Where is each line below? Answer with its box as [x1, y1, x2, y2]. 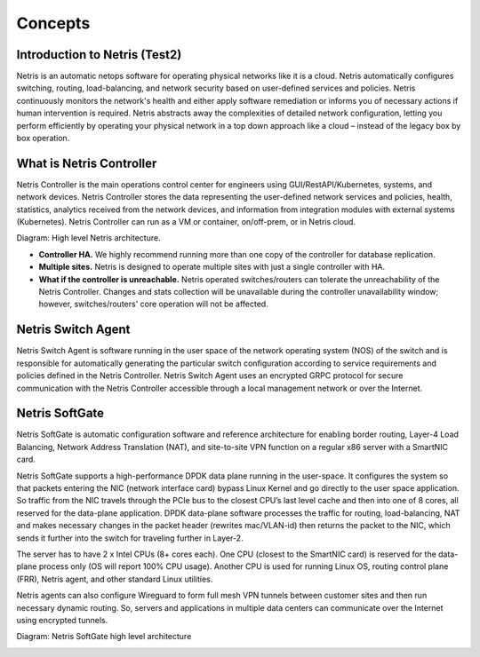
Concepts [16, 13, 91, 33]
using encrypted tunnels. [16, 614, 108, 625]
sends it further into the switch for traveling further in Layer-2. [16, 533, 244, 543]
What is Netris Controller [16, 155, 157, 170]
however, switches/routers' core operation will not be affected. [38, 298, 268, 310]
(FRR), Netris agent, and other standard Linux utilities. [16, 574, 213, 584]
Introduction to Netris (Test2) [16, 47, 182, 62]
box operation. [16, 133, 70, 144]
